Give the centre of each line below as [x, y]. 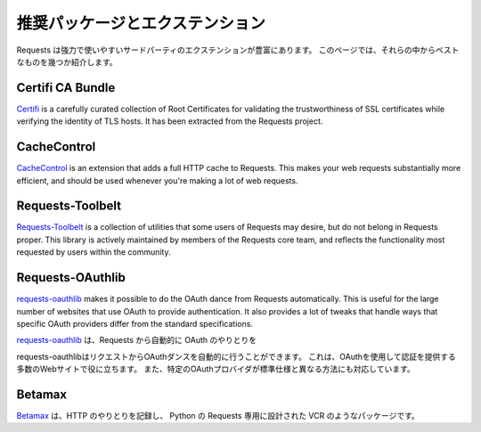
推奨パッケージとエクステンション [141, 23]
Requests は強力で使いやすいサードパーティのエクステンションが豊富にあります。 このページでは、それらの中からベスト [238, 50]
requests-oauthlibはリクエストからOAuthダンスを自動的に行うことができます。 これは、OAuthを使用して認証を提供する [236, 356]
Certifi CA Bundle [66, 88]
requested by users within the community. [94, 252]
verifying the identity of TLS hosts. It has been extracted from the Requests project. [170, 121]
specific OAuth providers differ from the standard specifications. [135, 323]
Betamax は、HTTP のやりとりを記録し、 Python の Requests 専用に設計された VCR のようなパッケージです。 [218, 415]
